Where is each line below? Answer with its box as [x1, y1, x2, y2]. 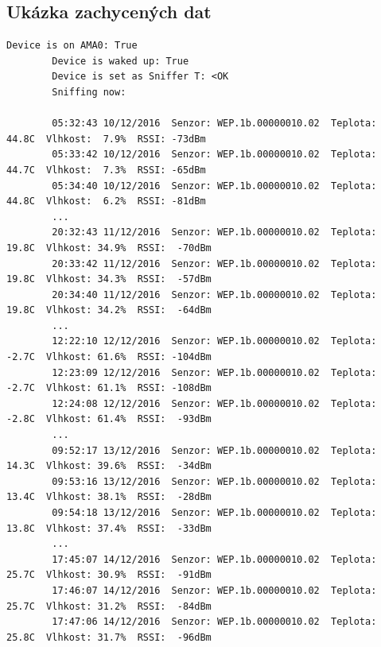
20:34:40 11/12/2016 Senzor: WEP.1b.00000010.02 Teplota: [52, 289, 377, 300]
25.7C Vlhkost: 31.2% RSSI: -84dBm [6, 600, 212, 612]
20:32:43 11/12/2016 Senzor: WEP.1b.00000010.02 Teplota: [52, 227, 377, 238]
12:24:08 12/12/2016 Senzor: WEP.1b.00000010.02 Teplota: [52, 397, 377, 409]
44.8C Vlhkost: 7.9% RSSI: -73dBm [6, 133, 206, 145]
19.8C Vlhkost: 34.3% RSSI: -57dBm [6, 273, 212, 285]
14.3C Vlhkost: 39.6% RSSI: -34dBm [6, 460, 212, 472]
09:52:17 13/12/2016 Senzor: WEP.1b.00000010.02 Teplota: [52, 444, 377, 456]
